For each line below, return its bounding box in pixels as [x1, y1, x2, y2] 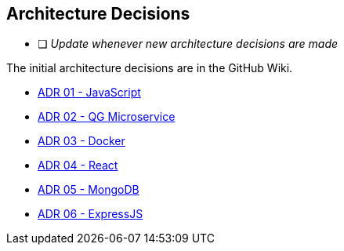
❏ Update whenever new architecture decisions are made [38, 37, 339, 51]
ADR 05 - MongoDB [38, 183, 139, 197]
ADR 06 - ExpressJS [38, 207, 143, 221]
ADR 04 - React [38, 158, 118, 173]
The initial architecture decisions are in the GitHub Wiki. [6, 61, 293, 75]
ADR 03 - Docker [38, 134, 125, 148]
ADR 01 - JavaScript [38, 85, 141, 100]
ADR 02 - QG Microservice [38, 110, 176, 124]
